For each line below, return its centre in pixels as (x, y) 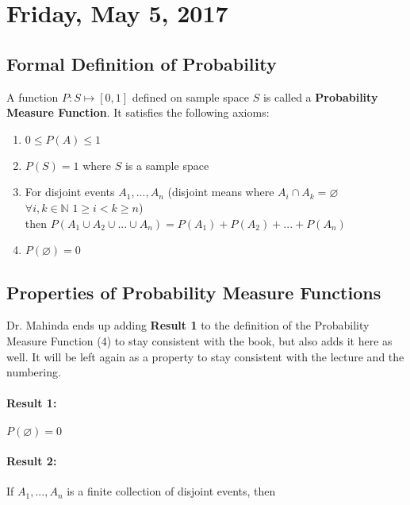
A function (33, 96)
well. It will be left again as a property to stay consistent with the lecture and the (205, 356)
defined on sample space (190, 96)
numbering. (34, 372)
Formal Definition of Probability (142, 63)
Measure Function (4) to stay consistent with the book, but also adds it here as (199, 340)
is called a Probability (320, 96)
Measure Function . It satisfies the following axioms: (138, 112)
